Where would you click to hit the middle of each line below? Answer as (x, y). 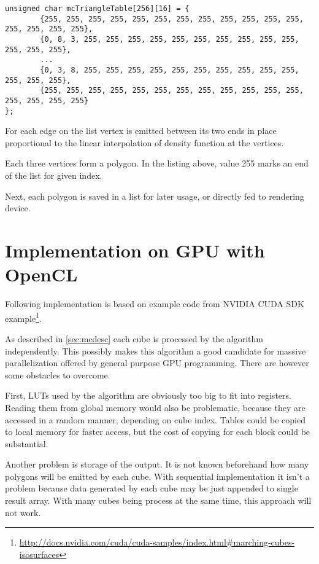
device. (18, 208)
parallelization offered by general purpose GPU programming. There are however (157, 363)
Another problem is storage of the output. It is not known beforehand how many (157, 464)
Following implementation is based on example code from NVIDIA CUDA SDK (155, 304)
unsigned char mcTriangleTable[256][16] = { (97, 9)
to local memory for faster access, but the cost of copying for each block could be (158, 432)
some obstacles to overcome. (58, 374)
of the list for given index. (54, 175)
